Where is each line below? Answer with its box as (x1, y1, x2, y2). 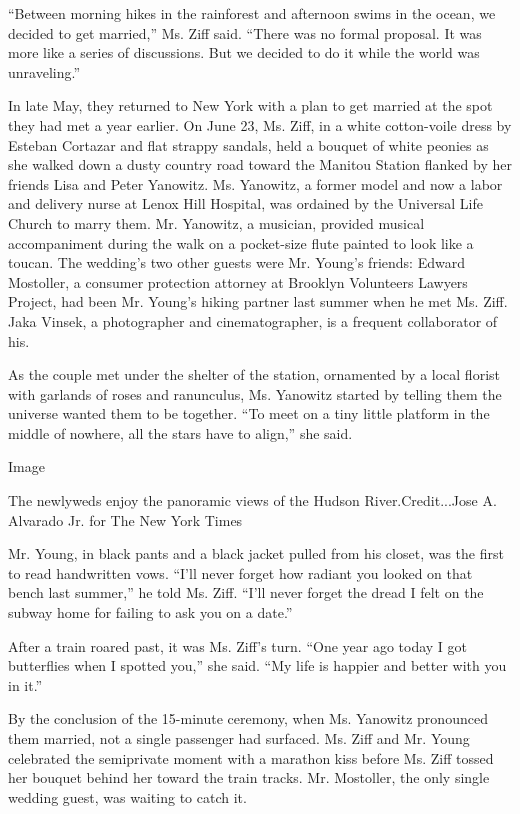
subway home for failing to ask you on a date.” (8, 602, 293, 623)
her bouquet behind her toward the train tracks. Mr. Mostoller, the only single (8, 767, 490, 788)
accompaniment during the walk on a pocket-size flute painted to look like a (8, 232, 474, 253)
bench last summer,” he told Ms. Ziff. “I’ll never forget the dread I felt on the (8, 582, 484, 603)
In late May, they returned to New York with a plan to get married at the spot (8, 95, 493, 116)
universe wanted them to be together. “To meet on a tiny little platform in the (8, 403, 490, 424)
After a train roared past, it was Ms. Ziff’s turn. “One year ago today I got (8, 635, 468, 656)
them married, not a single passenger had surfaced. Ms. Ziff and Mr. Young (8, 728, 470, 748)
